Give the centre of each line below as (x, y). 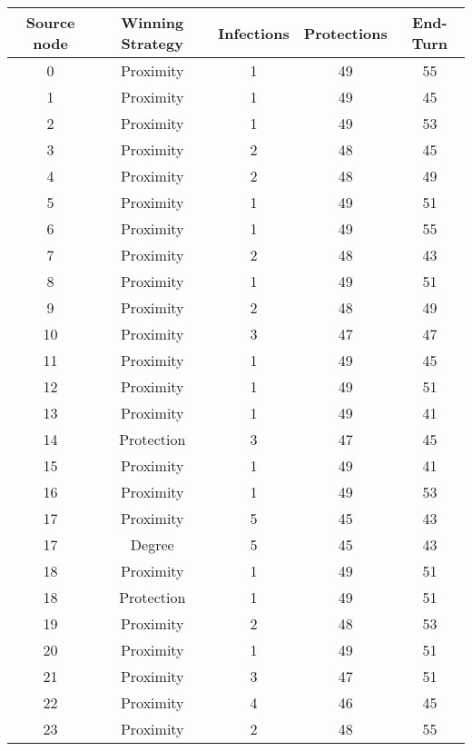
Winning (152, 22)
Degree (152, 544)
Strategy (152, 43)
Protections (345, 33)
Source (50, 22)
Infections (254, 33)
